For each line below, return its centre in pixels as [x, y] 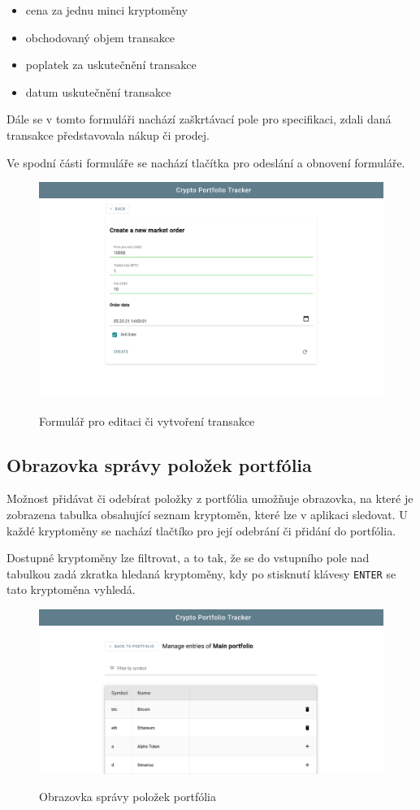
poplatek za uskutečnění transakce [111, 65]
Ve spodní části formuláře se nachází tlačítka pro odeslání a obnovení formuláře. [206, 162]
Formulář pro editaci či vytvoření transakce [147, 420]
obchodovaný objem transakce [100, 37]
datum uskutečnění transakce [98, 91]
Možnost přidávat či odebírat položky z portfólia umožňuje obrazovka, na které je [210, 498]
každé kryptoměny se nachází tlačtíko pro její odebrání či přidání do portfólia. [201, 530]
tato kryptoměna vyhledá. [71, 589]
